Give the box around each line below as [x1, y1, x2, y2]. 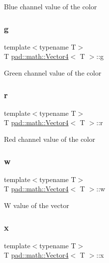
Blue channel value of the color [4, 1, 97, 11]
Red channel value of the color [4, 134, 95, 144]
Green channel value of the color [4, 68, 102, 78]
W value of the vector [4, 200, 69, 210]
